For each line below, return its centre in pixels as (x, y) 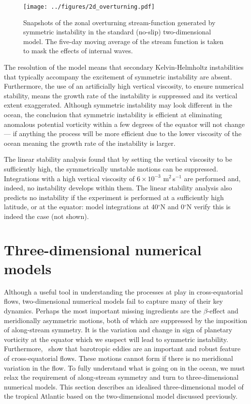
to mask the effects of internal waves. (78, 51)
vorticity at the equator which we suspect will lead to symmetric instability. (116, 339)
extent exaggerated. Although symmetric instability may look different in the (118, 105)
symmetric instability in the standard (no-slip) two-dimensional (117, 32)
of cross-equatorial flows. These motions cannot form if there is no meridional (118, 358)
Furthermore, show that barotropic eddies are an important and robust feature (122, 349)
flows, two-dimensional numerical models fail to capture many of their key (113, 301)
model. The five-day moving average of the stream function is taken (123, 41)
